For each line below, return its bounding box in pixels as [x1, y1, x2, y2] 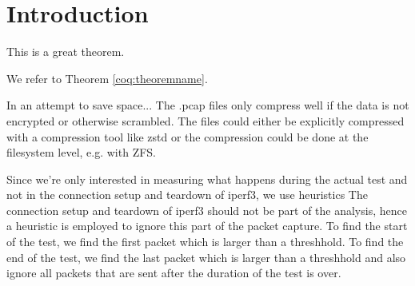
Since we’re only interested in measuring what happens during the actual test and [6, 170, 408, 187]
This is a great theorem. [6, 43, 125, 60]
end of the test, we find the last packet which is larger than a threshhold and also [6, 248, 406, 265]
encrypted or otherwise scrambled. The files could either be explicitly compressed [6, 112, 405, 129]
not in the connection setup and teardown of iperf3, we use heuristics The [6, 186, 368, 203]
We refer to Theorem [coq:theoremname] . [6, 70, 208, 86]
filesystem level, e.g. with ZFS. [6, 144, 156, 161]
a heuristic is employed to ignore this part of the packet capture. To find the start [6, 217, 408, 234]
